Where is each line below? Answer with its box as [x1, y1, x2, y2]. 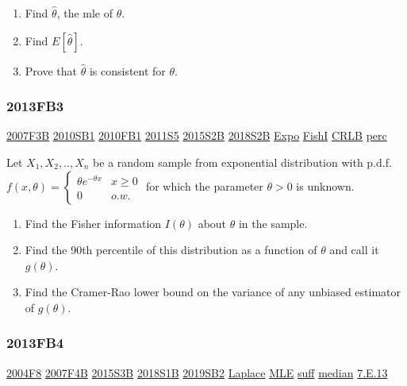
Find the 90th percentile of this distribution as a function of [25, 241, 317, 258]
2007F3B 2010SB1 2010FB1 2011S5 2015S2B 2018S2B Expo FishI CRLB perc [6, 127, 387, 144]
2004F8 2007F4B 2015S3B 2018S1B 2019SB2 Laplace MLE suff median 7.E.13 [6, 364, 388, 380]
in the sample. [238, 214, 308, 231]
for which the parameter [145, 177, 263, 194]
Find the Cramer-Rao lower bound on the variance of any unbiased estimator [25, 284, 401, 300]
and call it [329, 241, 379, 258]
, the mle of [56, 5, 113, 21]
